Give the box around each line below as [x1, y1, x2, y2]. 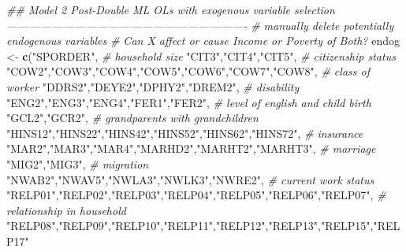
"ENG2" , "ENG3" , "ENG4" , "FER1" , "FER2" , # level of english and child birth [6, 94, 371, 110]
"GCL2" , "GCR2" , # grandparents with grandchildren [6, 109, 259, 126]
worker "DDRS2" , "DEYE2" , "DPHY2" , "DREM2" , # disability [6, 78, 300, 94]
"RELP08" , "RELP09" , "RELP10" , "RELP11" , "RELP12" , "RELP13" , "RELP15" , [6, 217, 374, 234]
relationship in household [6, 202, 126, 218]
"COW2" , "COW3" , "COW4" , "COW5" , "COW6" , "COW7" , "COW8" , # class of [6, 63, 370, 80]
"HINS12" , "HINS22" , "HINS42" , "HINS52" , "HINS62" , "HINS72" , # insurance [6, 124, 363, 141]
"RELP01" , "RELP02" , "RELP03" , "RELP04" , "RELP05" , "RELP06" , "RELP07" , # [6, 187, 386, 203]
